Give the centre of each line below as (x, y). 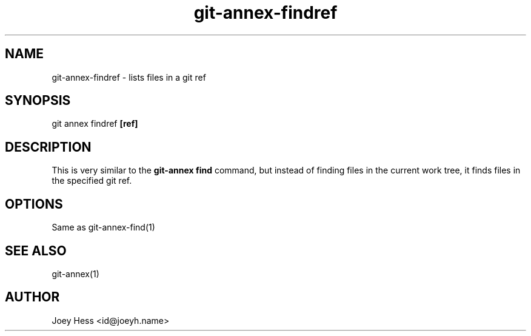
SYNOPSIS (38, 101)
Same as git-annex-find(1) (103, 227)
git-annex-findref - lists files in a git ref (129, 77)
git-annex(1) (75, 274)
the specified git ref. (92, 181)
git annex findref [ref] (95, 124)
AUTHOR (32, 297)
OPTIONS (34, 204)
